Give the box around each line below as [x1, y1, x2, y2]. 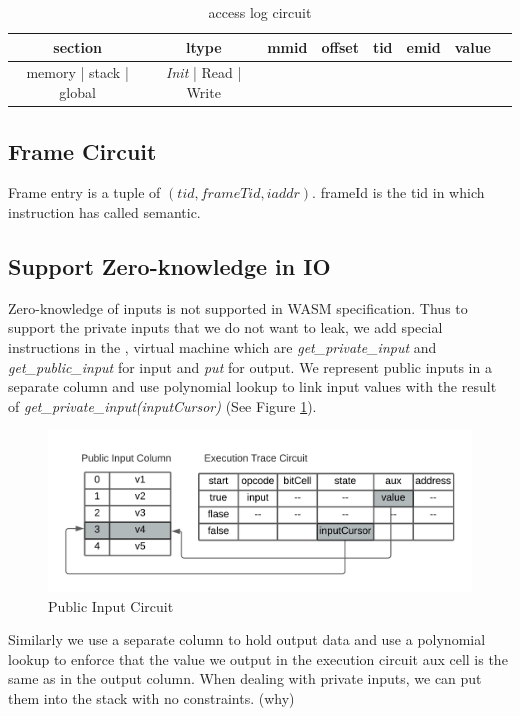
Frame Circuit [8, 135, 157, 166]
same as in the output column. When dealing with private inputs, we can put [8, 668, 482, 689]
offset [321, 36, 359, 57]
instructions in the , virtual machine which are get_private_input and [8, 336, 437, 357]
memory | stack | [26, 62, 129, 83]
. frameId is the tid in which [312, 182, 485, 203]
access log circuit [208, 2, 312, 22]
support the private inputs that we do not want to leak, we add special [8, 317, 443, 338]
